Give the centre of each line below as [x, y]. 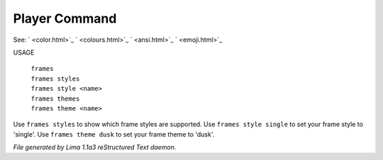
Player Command [65, 18]
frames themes [55, 98]
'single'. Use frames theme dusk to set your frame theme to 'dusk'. [114, 134]
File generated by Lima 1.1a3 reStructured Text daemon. [95, 147]
